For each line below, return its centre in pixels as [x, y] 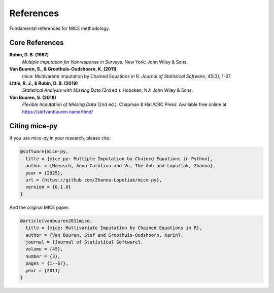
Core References [37, 43]
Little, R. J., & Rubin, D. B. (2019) [44, 83]
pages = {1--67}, [47, 263]
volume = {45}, [44, 249]
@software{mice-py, [44, 152]
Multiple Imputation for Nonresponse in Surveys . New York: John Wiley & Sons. [105, 62]
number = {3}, [43, 256]
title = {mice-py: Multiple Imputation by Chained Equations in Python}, [119, 159]
